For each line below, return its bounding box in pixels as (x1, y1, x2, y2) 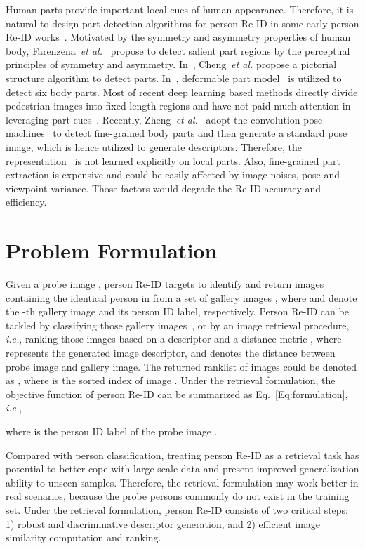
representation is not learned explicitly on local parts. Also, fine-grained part (6, 153, 340, 168)
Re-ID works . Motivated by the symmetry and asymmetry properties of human (6, 29, 351, 44)
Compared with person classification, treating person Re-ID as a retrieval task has (6, 447, 359, 462)
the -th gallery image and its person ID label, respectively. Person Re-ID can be (6, 304, 349, 319)
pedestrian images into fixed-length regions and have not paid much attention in (6, 98, 351, 113)
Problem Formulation (6, 236, 218, 265)
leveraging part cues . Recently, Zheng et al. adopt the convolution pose (6, 112, 323, 126)
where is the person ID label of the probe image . (6, 423, 218, 438)
